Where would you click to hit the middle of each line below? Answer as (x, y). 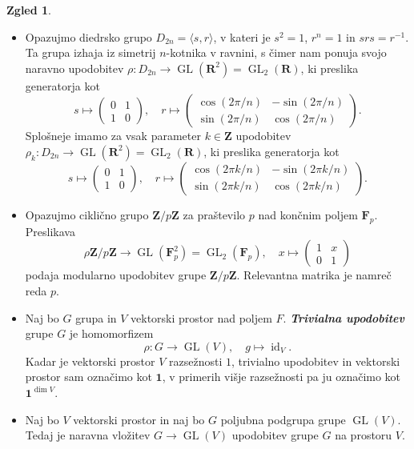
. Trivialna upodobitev (344, 317)
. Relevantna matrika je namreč (314, 275)
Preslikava (50, 231)
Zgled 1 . (29, 10)
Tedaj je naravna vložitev (88, 435)
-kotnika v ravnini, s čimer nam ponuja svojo (276, 52)
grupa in (96, 317)
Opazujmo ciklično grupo (87, 214)
